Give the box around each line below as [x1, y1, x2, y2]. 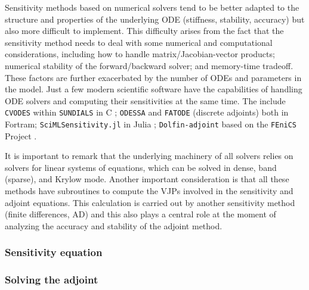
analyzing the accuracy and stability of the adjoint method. [5, 219, 223, 232]
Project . [5, 129, 37, 142]
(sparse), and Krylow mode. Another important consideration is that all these [5, 173, 289, 185]
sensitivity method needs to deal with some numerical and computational [5, 36, 273, 48]
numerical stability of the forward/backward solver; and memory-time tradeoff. [5, 59, 293, 71]
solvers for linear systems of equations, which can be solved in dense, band [5, 161, 277, 173]
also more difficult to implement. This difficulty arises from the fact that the [5, 24, 284, 37]
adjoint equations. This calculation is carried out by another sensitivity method [5, 196, 295, 208]
